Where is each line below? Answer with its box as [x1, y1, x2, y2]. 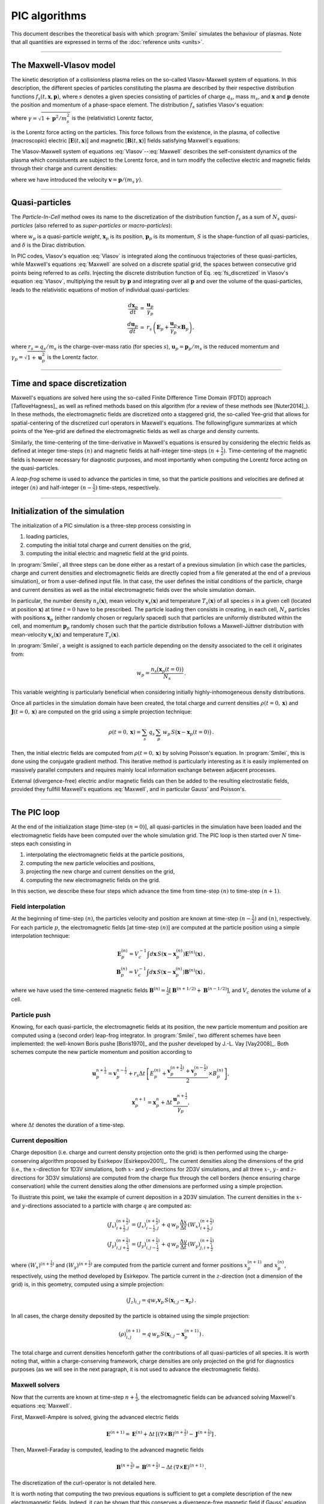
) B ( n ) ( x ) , [182, 967, 205, 975]
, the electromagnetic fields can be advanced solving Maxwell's [138, 1393, 295, 1401]
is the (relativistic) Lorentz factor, [71, 114, 154, 122]
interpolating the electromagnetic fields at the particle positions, [26, 851, 185, 858]
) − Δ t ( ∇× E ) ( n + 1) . [158, 1462, 206, 1470]
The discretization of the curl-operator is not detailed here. [11, 1479, 157, 1487]
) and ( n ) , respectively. [254, 915, 311, 922]
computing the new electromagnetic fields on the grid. [26, 876, 161, 884]
